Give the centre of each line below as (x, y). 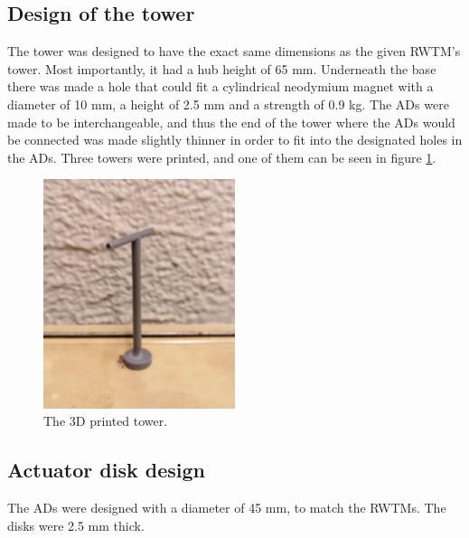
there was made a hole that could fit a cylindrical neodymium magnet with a (220, 86)
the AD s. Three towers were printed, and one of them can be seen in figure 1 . (222, 157)
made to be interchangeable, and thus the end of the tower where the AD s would (231, 122)
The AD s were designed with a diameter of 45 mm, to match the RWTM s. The (227, 508)
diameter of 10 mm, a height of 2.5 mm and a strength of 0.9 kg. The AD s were (228, 104)
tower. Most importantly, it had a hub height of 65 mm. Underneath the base (222, 68)
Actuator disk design (106, 470)
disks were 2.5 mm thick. (76, 525)
